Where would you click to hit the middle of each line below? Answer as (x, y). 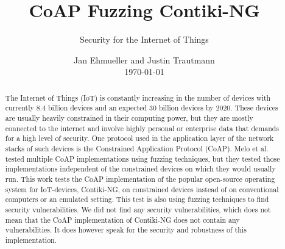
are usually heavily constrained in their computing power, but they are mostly (129, 118)
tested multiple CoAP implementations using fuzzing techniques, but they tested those (142, 158)
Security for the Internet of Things (144, 39)
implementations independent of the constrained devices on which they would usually (140, 169)
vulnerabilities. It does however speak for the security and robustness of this (126, 230)
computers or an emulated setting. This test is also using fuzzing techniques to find (137, 199)
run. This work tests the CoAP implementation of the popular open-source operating (140, 179)
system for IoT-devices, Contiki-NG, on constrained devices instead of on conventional (142, 189)
